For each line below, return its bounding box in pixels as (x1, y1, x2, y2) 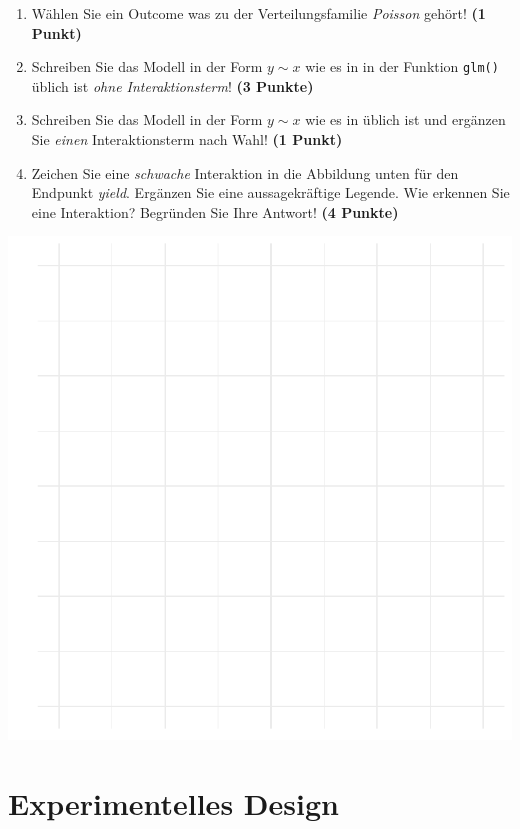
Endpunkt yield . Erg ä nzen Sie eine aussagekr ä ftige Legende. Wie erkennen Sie (31, 182, 510, 203)
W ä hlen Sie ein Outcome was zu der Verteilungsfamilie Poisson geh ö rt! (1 (31, 3, 486, 23)
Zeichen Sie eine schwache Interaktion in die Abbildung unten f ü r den (31, 162, 459, 183)
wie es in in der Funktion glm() (305, 56, 499, 77)
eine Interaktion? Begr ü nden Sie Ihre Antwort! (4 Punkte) (31, 201, 399, 222)
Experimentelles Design (8, 783, 339, 824)
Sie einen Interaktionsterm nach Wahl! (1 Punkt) (31, 129, 343, 150)
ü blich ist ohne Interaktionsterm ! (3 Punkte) (31, 75, 314, 96)
